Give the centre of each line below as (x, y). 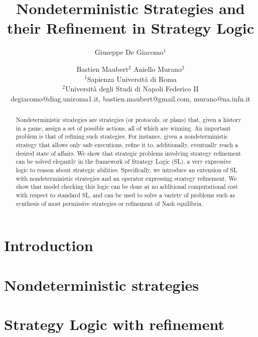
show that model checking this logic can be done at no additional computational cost (127, 187)
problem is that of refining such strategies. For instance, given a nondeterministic (122, 136)
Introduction (49, 245)
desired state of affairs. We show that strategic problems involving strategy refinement (128, 153)
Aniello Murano (158, 69)
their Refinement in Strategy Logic (131, 28)
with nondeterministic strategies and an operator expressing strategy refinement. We (126, 178)
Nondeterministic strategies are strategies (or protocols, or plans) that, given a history (128, 120)
